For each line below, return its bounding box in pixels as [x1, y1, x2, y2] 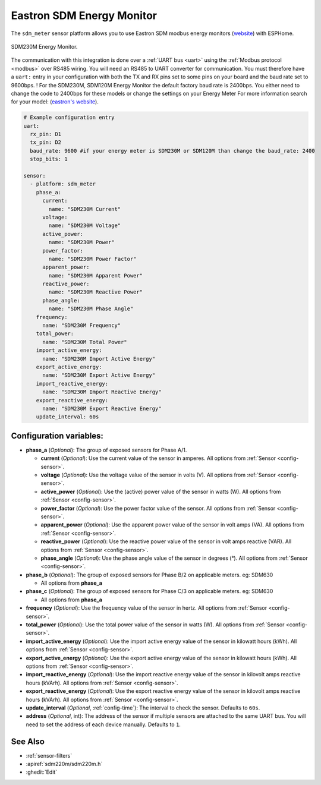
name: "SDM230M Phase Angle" [48, 305, 134, 312]
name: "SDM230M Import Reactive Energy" [42, 389, 162, 395]
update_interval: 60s [36, 414, 99, 420]
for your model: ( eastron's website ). [11, 98, 99, 105]
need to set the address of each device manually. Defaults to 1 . [26, 721, 181, 728]
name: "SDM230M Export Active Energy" [42, 372, 156, 379]
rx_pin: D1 [30, 131, 62, 138]
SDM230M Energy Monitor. [11, 43, 78, 50]
